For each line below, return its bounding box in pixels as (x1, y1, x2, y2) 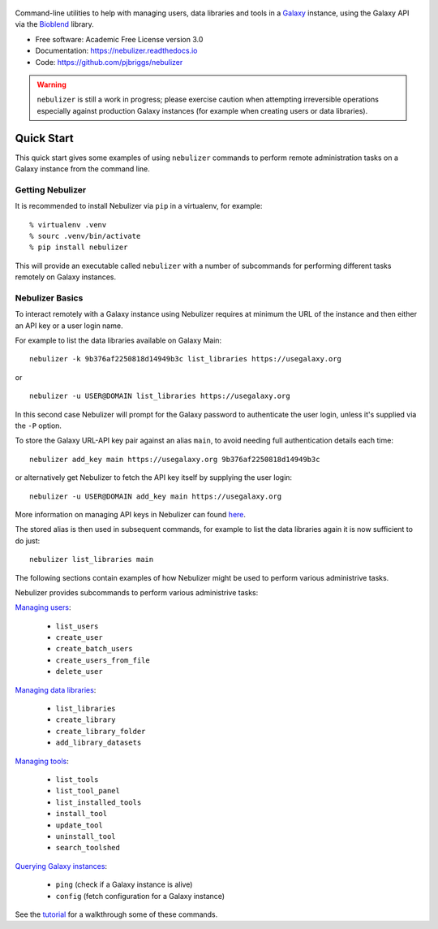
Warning (36, 80, 67, 89)
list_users (55, 621, 99, 631)
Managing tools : (15, 756, 69, 766)
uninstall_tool (55, 832, 117, 840)
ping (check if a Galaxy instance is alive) (55, 879, 193, 889)
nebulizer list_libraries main (29, 555, 154, 564)
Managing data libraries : (15, 685, 97, 694)
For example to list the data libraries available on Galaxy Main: (15, 335, 222, 345)
